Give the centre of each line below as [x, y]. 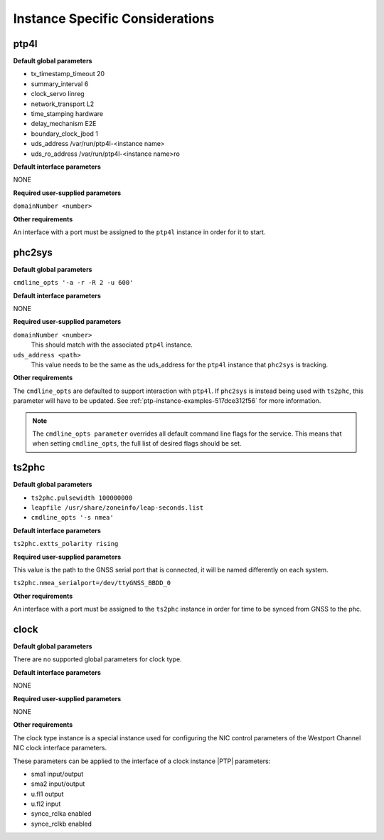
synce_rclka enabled [61, 814]
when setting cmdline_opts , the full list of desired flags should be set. [137, 443]
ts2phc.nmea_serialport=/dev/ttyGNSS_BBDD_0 [92, 583]
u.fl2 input [46, 804]
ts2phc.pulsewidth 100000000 [82, 498]
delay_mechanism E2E [64, 124]
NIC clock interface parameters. [60, 748]
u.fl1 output [47, 794]
